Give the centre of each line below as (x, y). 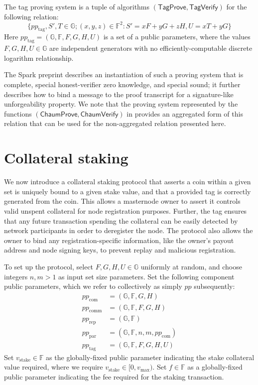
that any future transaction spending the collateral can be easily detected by (121, 220)
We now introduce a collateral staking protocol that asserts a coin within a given (128, 182)
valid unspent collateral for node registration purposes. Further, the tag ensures (126, 210)
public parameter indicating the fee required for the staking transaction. (114, 377)
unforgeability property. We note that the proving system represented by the (121, 104)
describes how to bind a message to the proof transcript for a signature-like (119, 94)
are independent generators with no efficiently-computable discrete (151, 48)
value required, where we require (54, 367)
